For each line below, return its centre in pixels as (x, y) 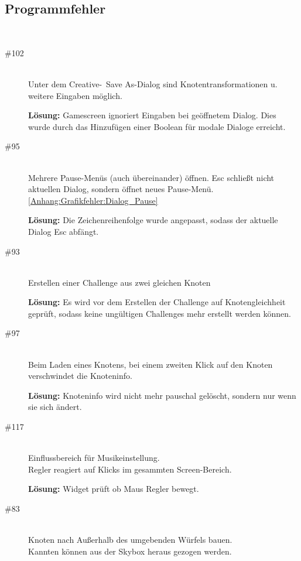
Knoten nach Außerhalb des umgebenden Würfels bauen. (130, 540)
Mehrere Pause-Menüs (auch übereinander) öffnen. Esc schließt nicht (151, 177)
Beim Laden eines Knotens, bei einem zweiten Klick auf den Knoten (150, 364)
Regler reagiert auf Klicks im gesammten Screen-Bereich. (130, 469)
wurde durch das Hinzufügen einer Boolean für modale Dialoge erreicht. (157, 126)
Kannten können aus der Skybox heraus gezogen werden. (130, 551)
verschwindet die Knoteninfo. (80, 376)
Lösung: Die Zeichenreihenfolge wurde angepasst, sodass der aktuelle (153, 220)
